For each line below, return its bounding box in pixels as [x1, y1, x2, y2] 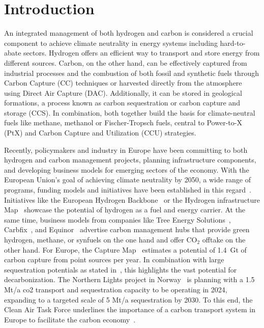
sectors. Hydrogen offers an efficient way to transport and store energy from [23, 47, 260, 58]
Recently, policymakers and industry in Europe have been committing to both [4, 144, 248, 155]
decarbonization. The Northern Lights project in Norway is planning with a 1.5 [4, 274, 255, 285]
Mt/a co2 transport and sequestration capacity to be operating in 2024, [4, 284, 227, 294]
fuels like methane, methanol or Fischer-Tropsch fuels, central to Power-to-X [4, 117, 242, 128]
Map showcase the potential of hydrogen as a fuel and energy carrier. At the [4, 204, 246, 215]
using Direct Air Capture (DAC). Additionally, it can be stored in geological [4, 87, 242, 98]
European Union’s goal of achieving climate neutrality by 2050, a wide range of [4, 174, 251, 185]
